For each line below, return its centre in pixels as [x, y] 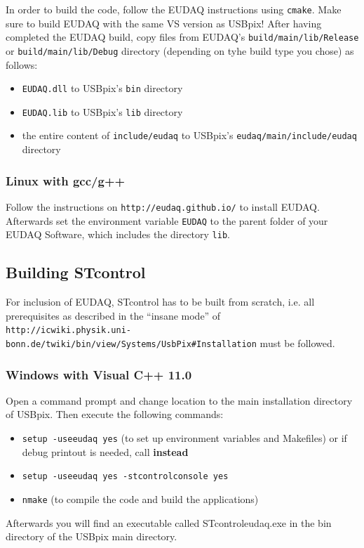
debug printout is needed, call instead [105, 451]
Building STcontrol [76, 272]
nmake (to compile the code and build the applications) [140, 498]
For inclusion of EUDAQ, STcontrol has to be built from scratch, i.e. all [160, 302]
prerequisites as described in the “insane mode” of [113, 315]
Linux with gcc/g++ [66, 180]
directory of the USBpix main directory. [92, 536]
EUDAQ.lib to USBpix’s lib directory [102, 111]
